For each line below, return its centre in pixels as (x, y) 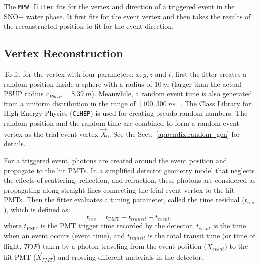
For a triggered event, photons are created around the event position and (116, 161)
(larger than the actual (206, 84)
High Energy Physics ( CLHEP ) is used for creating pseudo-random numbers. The (126, 113)
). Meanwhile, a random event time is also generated (172, 94)
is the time (230, 226)
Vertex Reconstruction (64, 53)
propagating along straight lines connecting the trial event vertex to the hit (119, 190)
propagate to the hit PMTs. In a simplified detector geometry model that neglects (129, 170)
